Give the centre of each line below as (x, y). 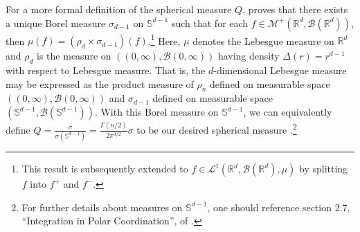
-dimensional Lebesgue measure (280, 70)
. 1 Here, (164, 39)
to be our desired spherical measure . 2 (217, 128)
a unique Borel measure (56, 23)
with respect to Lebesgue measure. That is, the (106, 70)
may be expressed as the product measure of (100, 83)
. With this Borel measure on (156, 112)
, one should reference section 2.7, (279, 207)
